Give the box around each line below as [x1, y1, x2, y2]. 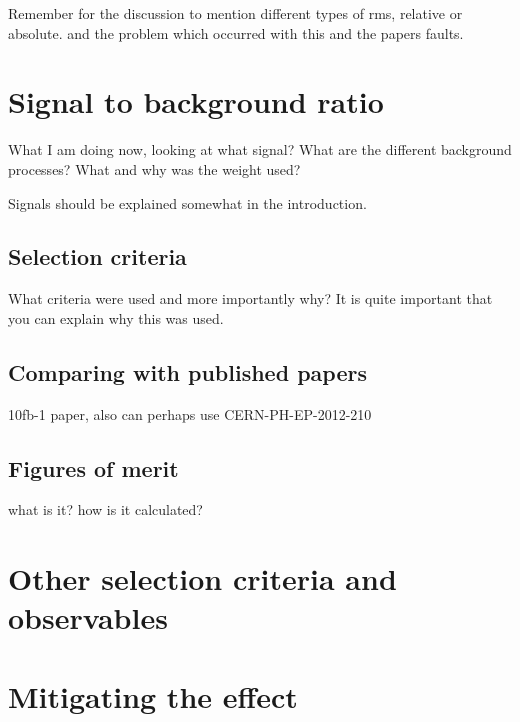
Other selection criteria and [8, 558, 397, 599]
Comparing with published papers [8, 356, 367, 387]
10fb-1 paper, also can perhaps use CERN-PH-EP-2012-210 [8, 403, 372, 424]
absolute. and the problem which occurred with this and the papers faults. [8, 22, 464, 43]
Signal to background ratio [8, 81, 384, 122]
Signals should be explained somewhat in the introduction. [8, 192, 367, 213]
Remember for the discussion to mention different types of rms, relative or [8, 3, 463, 23]
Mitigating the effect [8, 675, 298, 716]
